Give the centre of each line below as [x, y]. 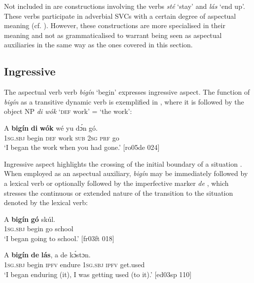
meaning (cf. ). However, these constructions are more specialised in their [115, 25]
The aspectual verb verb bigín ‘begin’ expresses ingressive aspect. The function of [127, 92]
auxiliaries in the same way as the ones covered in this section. [98, 45]
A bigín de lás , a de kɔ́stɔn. [47, 255]
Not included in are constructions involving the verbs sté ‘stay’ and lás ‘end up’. [125, 6]
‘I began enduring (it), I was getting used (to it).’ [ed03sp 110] [98, 274]
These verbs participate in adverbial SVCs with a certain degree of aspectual [120, 16]
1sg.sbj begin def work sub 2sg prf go [62, 137]
